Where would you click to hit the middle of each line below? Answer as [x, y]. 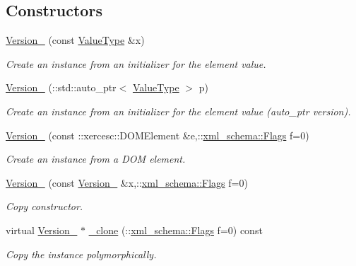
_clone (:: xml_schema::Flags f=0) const [176, 230]
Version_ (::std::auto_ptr [61, 87]
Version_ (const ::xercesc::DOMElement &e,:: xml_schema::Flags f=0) [158, 135]
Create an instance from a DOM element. [96, 159]
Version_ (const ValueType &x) [75, 40]
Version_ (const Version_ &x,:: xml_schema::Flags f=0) [127, 182]
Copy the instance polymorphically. [81, 254]
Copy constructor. [44, 206]
